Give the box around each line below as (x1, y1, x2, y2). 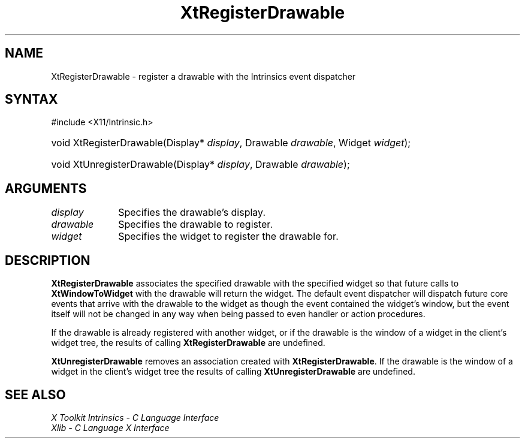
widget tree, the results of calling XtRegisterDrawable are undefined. (51, 337, 325, 348)
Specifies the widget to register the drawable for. (118, 230, 339, 243)
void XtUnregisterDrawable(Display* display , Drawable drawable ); (51, 158, 350, 171)
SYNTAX (5, 92, 58, 107)
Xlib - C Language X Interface (51, 422, 170, 433)
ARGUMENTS (5, 180, 87, 196)
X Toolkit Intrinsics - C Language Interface (51, 412, 219, 423)
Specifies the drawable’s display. (118, 206, 266, 219)
